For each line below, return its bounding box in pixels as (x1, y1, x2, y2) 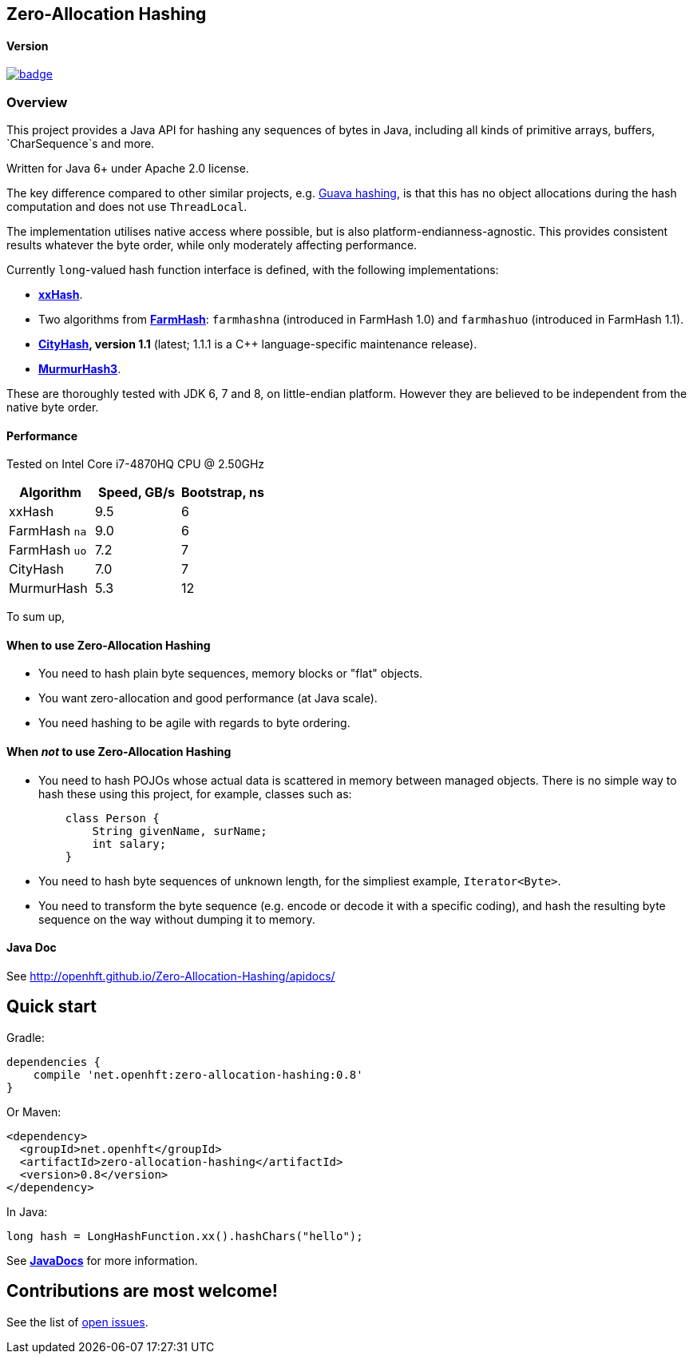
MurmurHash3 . (38, 361, 121, 376)
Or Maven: (6, 1104, 61, 1119)
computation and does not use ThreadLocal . (6, 199, 247, 213)
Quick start (6, 996, 97, 1017)
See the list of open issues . (6, 1314, 148, 1329)
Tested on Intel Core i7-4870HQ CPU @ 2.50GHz (6, 457, 265, 471)
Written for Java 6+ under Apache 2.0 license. (6, 161, 249, 175)
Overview (6, 93, 68, 110)
